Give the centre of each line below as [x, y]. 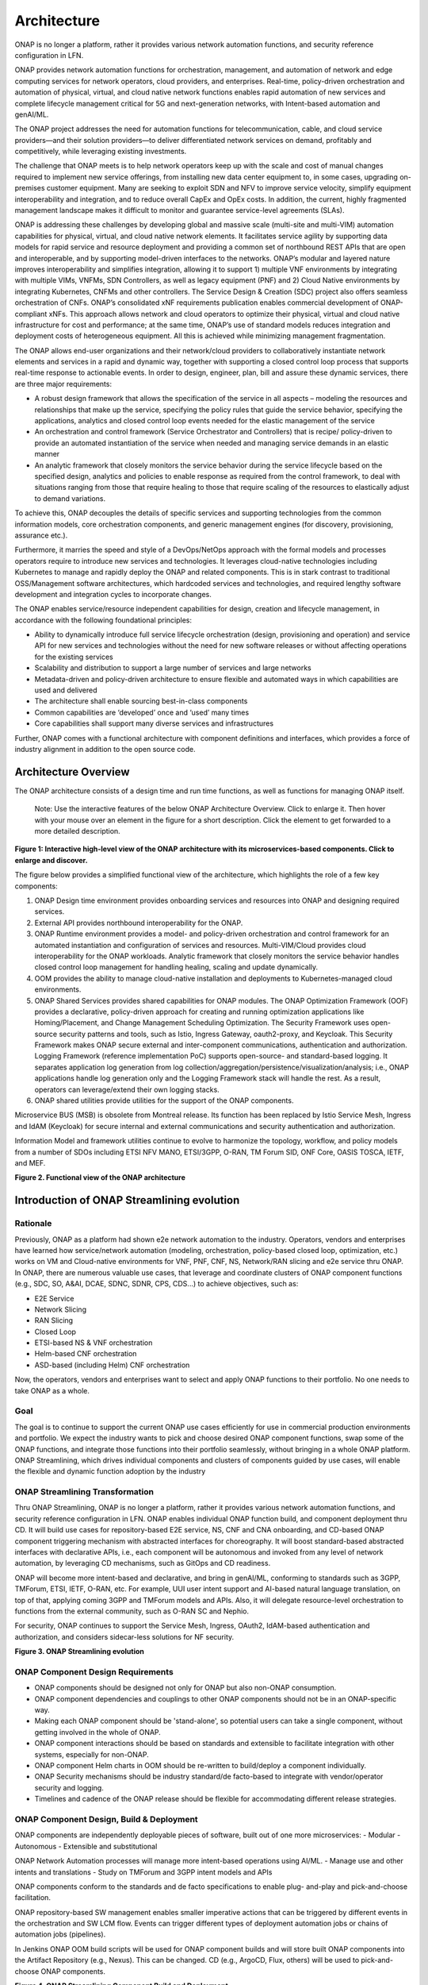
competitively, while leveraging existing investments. [101, 152]
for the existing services [74, 657]
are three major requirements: [63, 384]
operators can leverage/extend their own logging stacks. [127, 1089]
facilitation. [33, 1898]
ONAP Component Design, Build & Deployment [106, 1819]
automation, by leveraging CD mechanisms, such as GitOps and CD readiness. [143, 1563]
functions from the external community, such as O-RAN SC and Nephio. [132, 1611]
